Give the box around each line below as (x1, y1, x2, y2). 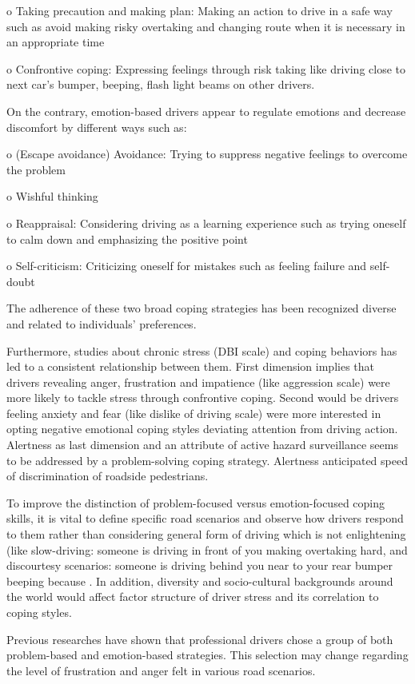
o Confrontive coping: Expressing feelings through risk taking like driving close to (6, 60, 405, 77)
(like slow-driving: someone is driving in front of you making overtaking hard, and (6, 541, 408, 558)
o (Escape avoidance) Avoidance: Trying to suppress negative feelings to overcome (6, 145, 408, 162)
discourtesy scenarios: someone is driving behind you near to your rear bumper (6, 557, 393, 574)
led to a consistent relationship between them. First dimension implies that (6, 358, 374, 375)
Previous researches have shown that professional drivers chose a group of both (6, 630, 393, 647)
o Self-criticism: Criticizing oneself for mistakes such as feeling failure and (6, 257, 367, 274)
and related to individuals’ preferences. (6, 315, 197, 332)
